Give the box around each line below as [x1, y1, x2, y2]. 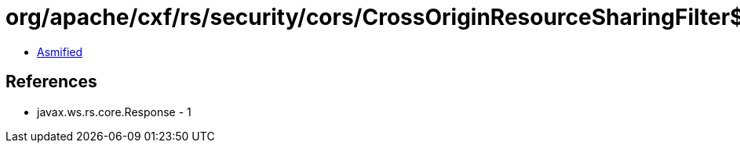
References [5, 72, 97, 92]
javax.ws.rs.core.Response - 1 [37, 105, 191, 119]
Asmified [37, 44, 83, 59]
